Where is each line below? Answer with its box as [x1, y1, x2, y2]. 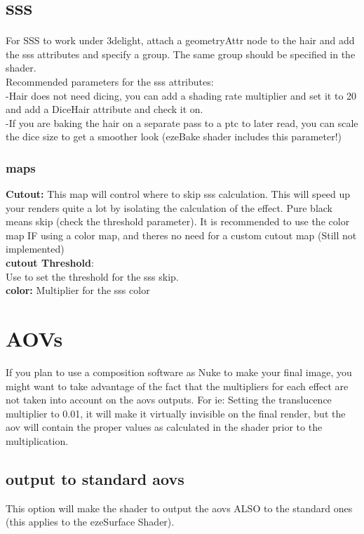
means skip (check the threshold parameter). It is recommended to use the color [6, 214, 350, 229]
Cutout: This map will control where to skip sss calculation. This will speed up [6, 187, 351, 201]
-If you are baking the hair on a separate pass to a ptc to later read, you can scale [6, 115, 358, 130]
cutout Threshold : [6, 255, 94, 270]
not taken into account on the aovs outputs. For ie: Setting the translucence [6, 392, 332, 407]
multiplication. [6, 433, 69, 448]
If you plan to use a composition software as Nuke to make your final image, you [6, 364, 352, 379]
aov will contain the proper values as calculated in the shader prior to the [6, 420, 323, 434]
